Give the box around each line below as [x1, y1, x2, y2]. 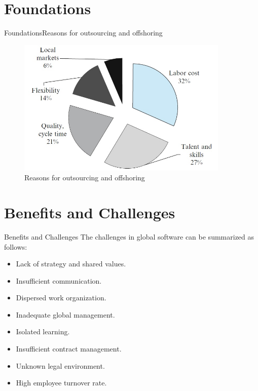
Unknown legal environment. [16, 360, 105, 371]
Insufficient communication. [16, 275, 102, 286]
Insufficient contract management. [16, 343, 122, 354]
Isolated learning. [16, 326, 70, 337]
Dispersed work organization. [16, 292, 106, 303]
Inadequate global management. [16, 309, 115, 320]
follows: [4, 241, 27, 252]
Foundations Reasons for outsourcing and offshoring [4, 27, 163, 38]
